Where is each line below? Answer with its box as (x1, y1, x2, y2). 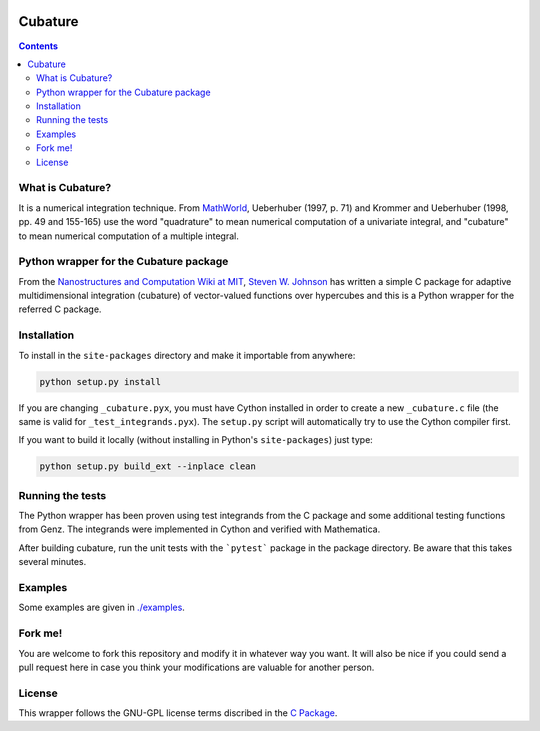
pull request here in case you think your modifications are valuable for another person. (18, 661, 375, 673)
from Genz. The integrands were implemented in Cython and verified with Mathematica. (18, 523, 381, 535)
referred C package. (18, 303, 102, 315)
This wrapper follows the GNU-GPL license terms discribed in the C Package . (18, 707, 338, 719)
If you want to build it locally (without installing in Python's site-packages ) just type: (18, 434, 374, 446)
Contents (18, 40, 59, 52)
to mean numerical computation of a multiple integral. (18, 230, 239, 242)
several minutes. (18, 556, 87, 568)
